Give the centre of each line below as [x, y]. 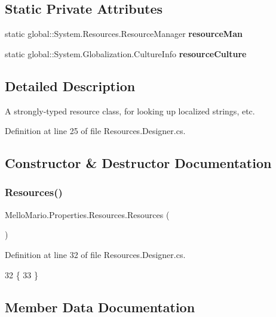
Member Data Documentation [100, 307]
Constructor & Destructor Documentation [138, 163]
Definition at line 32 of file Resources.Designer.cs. [95, 254]
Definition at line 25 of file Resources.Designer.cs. [95, 131]
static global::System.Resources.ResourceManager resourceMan [124, 34]
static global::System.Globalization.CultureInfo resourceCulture [126, 53]
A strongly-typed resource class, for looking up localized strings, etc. [130, 111]
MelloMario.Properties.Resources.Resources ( [87, 214]
